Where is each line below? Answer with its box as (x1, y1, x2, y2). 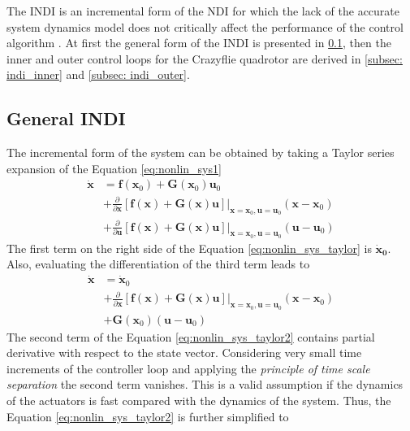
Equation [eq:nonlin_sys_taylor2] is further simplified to (6, 407, 289, 424)
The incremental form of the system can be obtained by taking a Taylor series (6, 144, 395, 161)
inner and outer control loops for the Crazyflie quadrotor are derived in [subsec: (6, 50, 403, 67)
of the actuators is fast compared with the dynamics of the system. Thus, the (6, 391, 391, 408)
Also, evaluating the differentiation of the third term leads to (6, 255, 310, 272)
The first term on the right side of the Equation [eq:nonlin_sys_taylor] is (6, 239, 372, 256)
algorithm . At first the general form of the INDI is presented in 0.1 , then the (6, 34, 391, 51)
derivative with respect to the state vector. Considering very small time (6, 344, 362, 361)
